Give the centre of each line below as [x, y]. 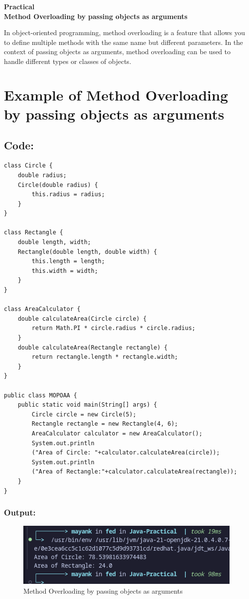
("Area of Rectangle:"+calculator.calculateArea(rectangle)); [134, 472]
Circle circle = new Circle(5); [84, 414]
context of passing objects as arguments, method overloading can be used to [117, 52]
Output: [20, 512]
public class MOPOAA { [41, 395]
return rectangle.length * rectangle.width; [105, 357]
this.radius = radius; [68, 195]
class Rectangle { [34, 233]
